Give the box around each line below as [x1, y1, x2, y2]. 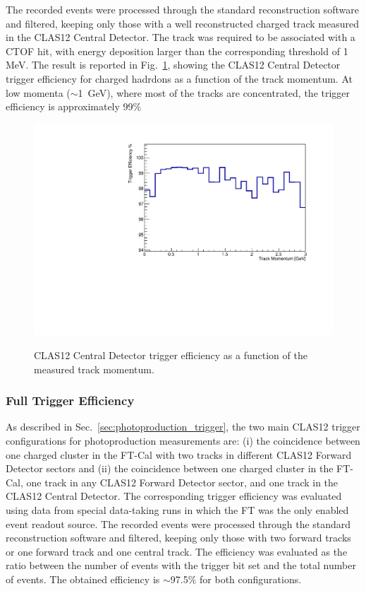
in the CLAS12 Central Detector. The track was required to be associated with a [6, 30, 355, 45]
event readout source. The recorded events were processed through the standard [6, 516, 351, 531]
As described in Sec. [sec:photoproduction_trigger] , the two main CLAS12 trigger [6, 419, 360, 434]
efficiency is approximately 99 [6, 99, 133, 114]
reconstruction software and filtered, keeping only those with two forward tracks [6, 530, 351, 545]
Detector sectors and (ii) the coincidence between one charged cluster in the [6, 461, 334, 476]
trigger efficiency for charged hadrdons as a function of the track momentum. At [6, 71, 353, 86]
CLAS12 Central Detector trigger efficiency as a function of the [34, 348, 307, 362]
